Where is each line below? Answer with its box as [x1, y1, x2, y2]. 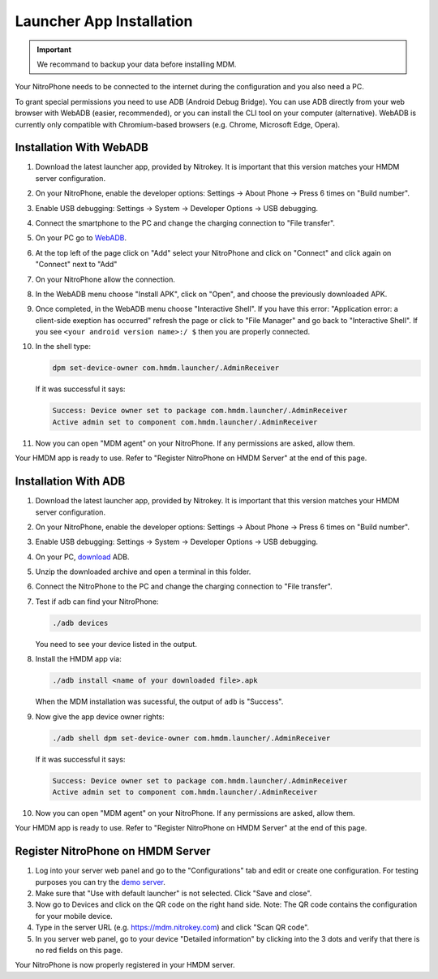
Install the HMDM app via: [35, 654, 122, 664]
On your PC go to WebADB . [35, 233, 127, 243]
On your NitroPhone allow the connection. [35, 274, 176, 284]
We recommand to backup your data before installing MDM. [36, 59, 237, 69]
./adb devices [52, 618, 109, 628]
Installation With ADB [15, 475, 126, 489]
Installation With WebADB [15, 140, 149, 154]
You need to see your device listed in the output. [35, 639, 198, 649]
